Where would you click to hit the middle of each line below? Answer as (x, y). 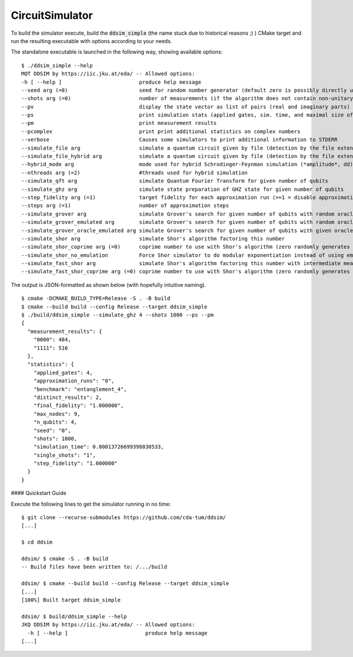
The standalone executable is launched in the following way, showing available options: (117, 52)
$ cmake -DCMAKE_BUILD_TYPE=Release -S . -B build (96, 298)
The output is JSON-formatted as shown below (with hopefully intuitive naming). (108, 285)
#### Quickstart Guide (39, 493)
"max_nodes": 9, (57, 414)
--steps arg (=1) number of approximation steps (125, 206)
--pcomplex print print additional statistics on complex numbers (161, 131)
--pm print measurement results (119, 123)
